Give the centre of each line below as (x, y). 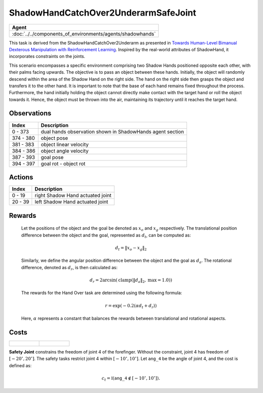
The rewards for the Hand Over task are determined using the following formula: (102, 293)
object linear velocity (65, 144)
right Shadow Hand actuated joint (73, 196)
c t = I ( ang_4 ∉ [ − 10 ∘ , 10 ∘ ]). (131, 378)
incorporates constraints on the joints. (47, 57)
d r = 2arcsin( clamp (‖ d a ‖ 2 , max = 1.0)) (131, 280)
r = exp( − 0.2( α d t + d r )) (131, 306)
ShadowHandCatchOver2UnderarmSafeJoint (103, 13)
